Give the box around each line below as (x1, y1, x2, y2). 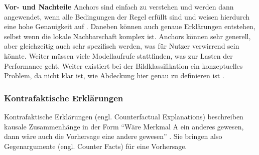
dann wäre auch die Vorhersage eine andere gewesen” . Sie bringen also (4, 131, 222, 141)
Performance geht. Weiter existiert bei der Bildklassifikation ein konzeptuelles (4, 60, 243, 71)
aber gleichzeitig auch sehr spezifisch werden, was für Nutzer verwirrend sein (4, 41, 239, 51)
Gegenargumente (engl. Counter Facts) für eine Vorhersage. (4, 140, 187, 151)
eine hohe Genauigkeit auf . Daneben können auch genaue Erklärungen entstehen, (4, 21, 255, 32)
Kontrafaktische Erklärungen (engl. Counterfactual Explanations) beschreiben (4, 111, 243, 121)
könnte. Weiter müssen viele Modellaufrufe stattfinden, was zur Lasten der (4, 50, 233, 61)
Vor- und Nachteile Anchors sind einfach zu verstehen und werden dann (4, 2, 234, 12)
